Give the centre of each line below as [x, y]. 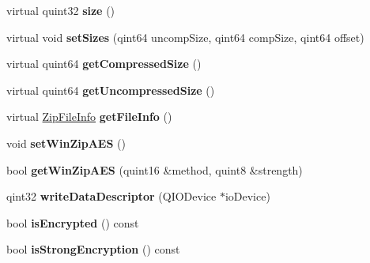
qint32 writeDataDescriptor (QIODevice [111, 196]
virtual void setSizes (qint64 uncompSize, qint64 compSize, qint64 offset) [185, 37]
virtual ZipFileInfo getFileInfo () [89, 116]
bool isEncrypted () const [73, 222]
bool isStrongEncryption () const [93, 249]
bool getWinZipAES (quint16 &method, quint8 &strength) [155, 169]
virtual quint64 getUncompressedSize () [111, 90]
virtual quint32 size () [61, 10]
